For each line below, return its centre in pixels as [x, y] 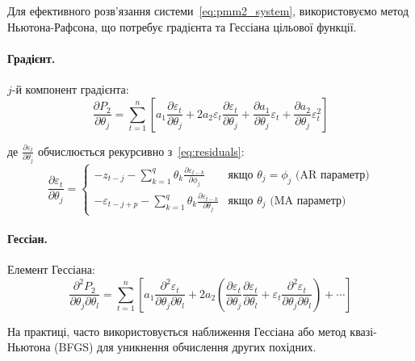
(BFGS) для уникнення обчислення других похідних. [185, 347]
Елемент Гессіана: [51, 269]
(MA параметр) [308, 201]
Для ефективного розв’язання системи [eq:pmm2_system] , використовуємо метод [208, 10]
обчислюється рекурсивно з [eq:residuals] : [141, 151]
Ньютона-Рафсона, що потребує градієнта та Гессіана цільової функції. [182, 26]
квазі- [363, 331]
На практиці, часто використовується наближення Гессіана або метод [177, 331]
